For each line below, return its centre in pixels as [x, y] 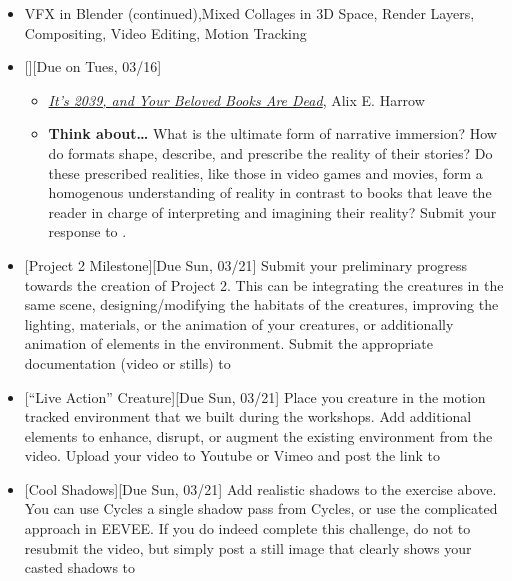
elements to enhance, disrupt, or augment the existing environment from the [258, 435]
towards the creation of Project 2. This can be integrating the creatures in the [264, 284]
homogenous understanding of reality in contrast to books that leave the [270, 192]
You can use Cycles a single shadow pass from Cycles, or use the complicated [261, 508]
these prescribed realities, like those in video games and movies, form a [265, 172]
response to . [87, 231]
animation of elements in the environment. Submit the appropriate [228, 343]
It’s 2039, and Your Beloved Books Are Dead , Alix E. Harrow [236, 99]
